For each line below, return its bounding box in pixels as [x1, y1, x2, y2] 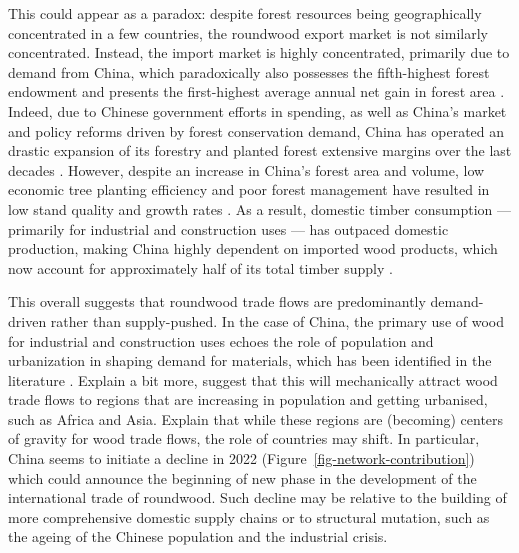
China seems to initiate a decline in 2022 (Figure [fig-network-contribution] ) [8, 448, 475, 469]
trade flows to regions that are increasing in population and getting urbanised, [8, 389, 488, 410]
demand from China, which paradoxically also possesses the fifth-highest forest [8, 61, 490, 82]
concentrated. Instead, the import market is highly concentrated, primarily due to [8, 42, 510, 63]
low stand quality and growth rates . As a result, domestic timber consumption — [8, 198, 512, 219]
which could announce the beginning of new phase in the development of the [8, 467, 477, 488]
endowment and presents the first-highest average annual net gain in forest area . [8, 81, 505, 102]
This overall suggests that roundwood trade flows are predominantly [8, 291, 426, 312]
